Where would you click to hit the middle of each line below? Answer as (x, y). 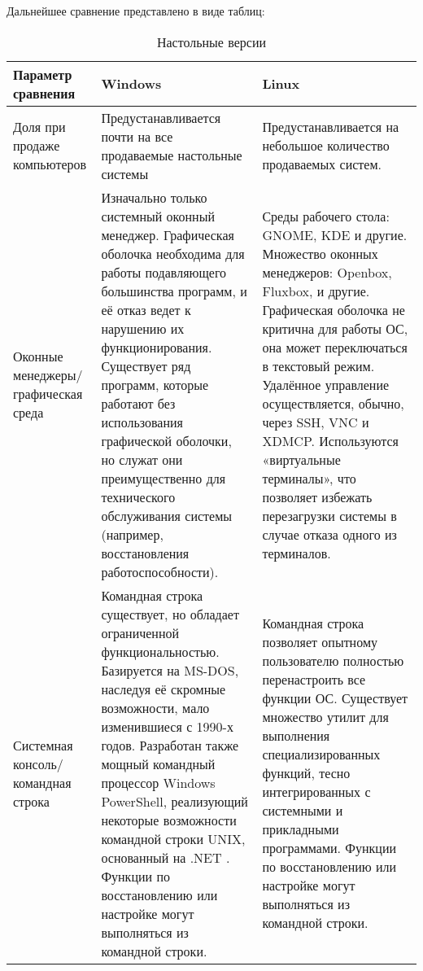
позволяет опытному (320, 642)
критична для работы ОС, (335, 328)
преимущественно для (164, 478)
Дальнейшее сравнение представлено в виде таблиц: (136, 11)
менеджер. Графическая (168, 234)
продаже (37, 146)
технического (138, 496)
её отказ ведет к (146, 309)
